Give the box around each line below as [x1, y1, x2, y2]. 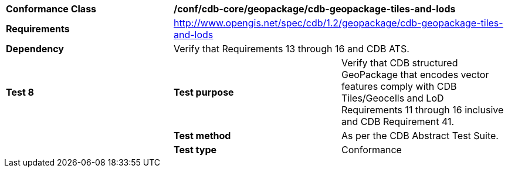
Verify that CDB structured [341, 57, 458, 69]
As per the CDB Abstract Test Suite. [341, 130, 499, 141]
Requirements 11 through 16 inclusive [341, 104, 504, 116]
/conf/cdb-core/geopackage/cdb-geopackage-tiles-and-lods [173, 3, 456, 15]
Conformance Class [6, 3, 97, 15]
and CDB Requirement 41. [341, 116, 455, 127]
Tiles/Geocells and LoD [341, 92, 444, 104]
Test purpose [173, 86, 234, 98]
